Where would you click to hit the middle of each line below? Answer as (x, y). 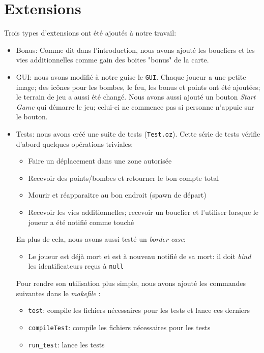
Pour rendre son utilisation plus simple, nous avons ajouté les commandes (131, 283)
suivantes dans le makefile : (58, 293)
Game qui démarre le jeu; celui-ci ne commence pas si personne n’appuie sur (135, 106)
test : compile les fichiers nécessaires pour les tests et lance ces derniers (139, 310)
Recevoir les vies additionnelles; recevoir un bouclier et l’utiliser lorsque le (143, 212)
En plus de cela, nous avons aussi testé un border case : (101, 239)
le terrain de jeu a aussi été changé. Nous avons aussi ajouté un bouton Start (136, 97)
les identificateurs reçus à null (76, 266)
